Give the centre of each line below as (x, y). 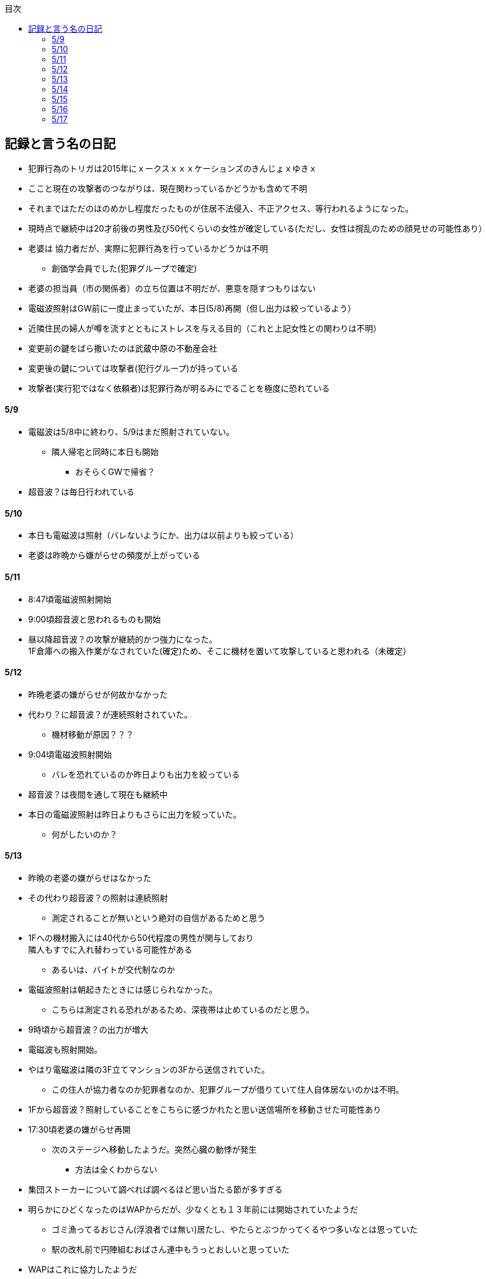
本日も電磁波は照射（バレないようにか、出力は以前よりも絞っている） (163, 535)
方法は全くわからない (116, 1169)
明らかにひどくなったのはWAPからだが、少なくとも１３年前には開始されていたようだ (193, 1209)
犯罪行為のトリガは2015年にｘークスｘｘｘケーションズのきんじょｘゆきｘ (173, 168)
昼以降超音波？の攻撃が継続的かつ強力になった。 (123, 639)
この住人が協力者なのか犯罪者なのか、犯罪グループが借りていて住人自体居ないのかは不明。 (228, 1089)
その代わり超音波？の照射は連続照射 (98, 898)
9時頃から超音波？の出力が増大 (88, 1029)
